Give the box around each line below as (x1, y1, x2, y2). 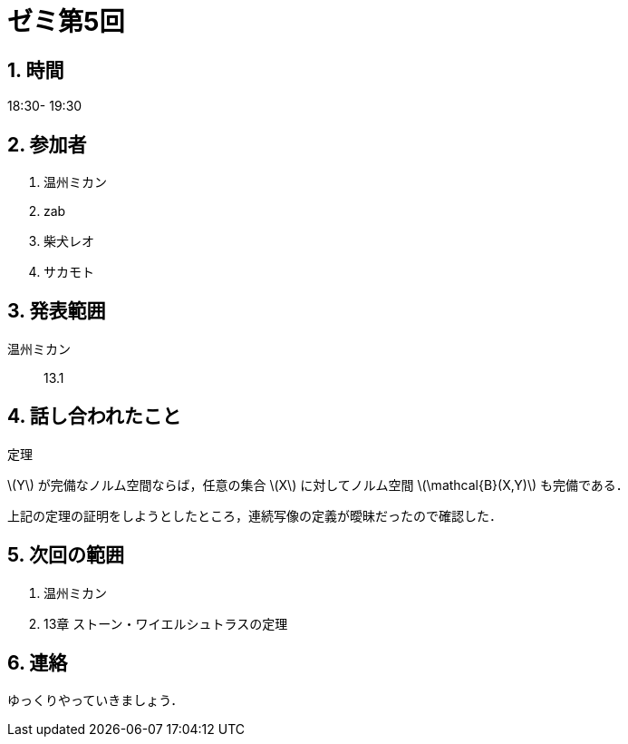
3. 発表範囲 (7, 299, 106, 323)
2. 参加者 (7, 132, 87, 156)
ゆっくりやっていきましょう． (7, 692, 184, 709)
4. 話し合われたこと (7, 405, 181, 428)
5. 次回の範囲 (7, 543, 124, 567)
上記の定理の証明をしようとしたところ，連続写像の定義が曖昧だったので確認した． (7, 507, 502, 524)
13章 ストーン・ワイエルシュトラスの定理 (43, 615, 288, 631)
